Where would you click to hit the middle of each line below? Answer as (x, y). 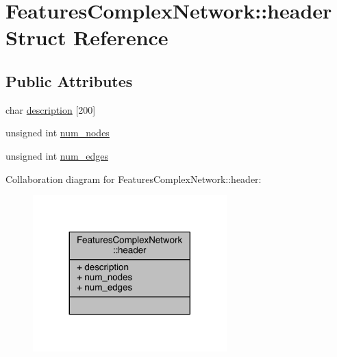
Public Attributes (69, 81)
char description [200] (51, 109)
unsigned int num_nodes (58, 133)
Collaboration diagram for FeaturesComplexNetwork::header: (134, 178)
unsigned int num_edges (57, 155)
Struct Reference (87, 37)
